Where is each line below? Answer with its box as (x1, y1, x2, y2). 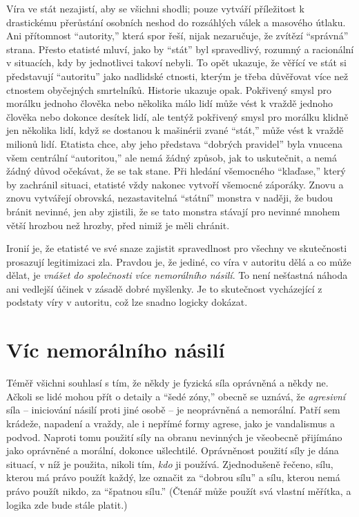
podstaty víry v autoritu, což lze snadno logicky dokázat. (6, 295, 248, 309)
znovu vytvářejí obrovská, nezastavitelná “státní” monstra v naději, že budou (6, 191, 333, 205)
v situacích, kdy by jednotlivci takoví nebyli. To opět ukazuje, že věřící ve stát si (6, 55, 347, 70)
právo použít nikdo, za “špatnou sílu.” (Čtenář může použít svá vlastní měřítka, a (6, 483, 351, 498)
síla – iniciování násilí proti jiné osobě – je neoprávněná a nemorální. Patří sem (6, 402, 340, 417)
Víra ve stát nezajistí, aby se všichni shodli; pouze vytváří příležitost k (6, 1, 304, 15)
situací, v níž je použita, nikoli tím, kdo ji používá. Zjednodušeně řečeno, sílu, (6, 456, 333, 471)
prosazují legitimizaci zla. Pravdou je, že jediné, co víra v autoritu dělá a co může (6, 254, 351, 269)
